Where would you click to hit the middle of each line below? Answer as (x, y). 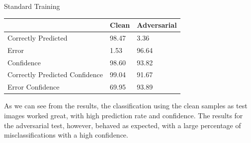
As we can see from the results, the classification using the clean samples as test (126, 106)
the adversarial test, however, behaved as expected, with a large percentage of (123, 125)
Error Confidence (34, 87)
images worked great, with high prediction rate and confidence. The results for (124, 115)
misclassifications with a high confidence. (66, 135)
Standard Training (32, 6)
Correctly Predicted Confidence (55, 74)
